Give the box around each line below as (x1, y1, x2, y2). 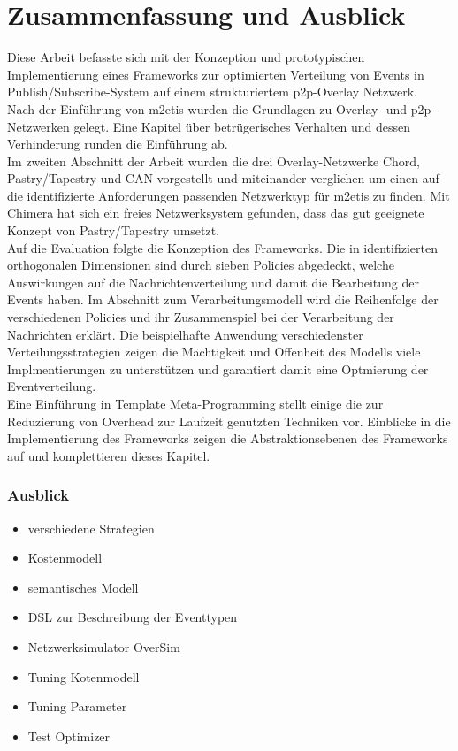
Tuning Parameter (27, 697, 127, 716)
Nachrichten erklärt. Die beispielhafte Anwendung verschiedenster (7, 325, 363, 343)
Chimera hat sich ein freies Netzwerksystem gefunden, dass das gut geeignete (7, 203, 424, 222)
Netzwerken (7, 117, 70, 135)
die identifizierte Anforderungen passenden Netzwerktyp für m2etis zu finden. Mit (7, 186, 450, 204)
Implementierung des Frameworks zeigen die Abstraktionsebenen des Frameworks (7, 429, 448, 448)
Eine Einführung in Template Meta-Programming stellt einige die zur (7, 395, 384, 412)
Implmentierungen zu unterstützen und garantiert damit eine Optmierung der (7, 359, 429, 378)
